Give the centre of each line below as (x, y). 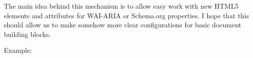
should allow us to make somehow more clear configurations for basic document (123, 25)
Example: (18, 50)
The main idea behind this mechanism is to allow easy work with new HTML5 (121, 6)
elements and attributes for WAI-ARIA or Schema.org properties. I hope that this (126, 15)
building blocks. (28, 34)
